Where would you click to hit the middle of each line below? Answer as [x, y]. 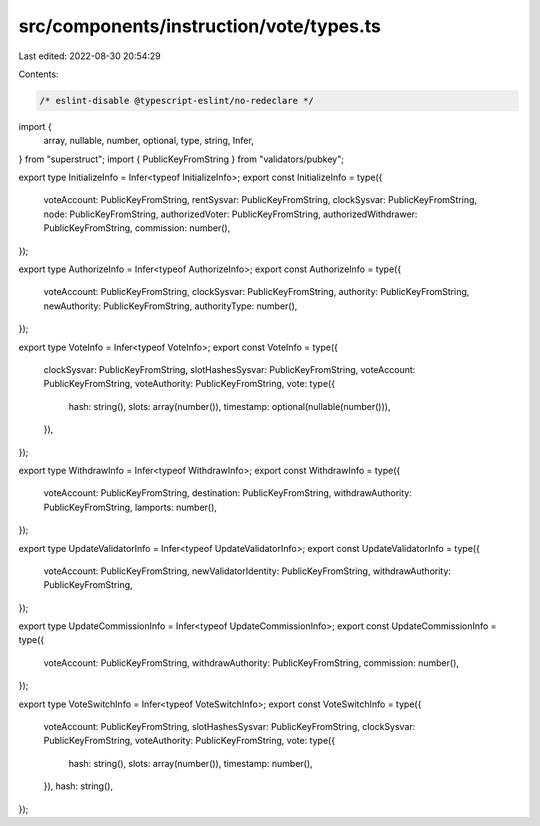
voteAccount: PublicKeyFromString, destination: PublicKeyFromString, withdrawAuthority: [227, 493]
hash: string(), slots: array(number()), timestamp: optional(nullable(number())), [229, 406]
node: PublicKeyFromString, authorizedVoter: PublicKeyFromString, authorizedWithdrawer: [230, 214]
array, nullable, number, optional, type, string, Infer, [148, 141]
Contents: [38, 74]
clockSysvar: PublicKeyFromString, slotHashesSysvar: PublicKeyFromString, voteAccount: [229, 369]
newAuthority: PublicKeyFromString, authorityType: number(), [170, 306]
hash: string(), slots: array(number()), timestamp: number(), [191, 763]
